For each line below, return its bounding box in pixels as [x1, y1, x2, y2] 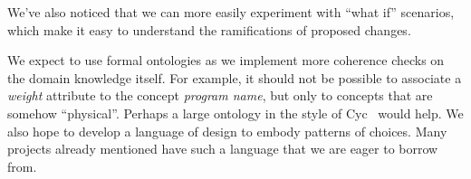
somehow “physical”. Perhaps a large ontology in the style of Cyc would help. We [7, 103, 464, 122]
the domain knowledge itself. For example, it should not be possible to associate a [7, 68, 462, 87]
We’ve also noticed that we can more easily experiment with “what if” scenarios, [7, 3, 455, 21]
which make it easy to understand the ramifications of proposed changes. [7, 20, 411, 39]
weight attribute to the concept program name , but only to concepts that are [7, 86, 433, 105]
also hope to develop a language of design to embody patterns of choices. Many [7, 121, 447, 140]
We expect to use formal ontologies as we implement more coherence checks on [7, 51, 445, 70]
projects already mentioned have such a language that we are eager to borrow [7, 139, 438, 158]
